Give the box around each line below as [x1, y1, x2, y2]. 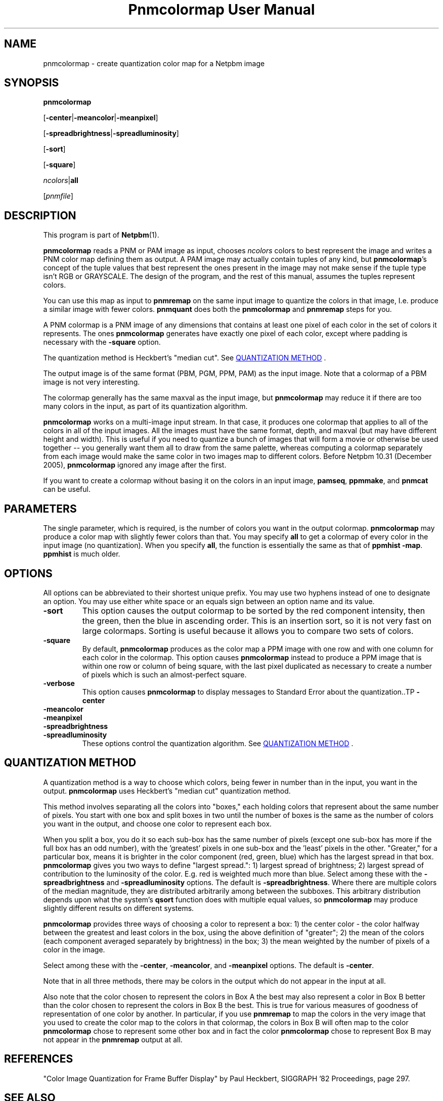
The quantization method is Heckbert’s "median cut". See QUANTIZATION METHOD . [43, 353, 326, 362]
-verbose [43, 678, 75, 687]
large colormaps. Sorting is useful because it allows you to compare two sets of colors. [82, 625, 414, 636]
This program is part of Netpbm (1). [43, 231, 159, 240]
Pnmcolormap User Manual [128, 1, 315, 18]
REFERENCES [4, 1052, 73, 1066]
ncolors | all [43, 176, 78, 185]
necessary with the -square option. [43, 338, 161, 347]
